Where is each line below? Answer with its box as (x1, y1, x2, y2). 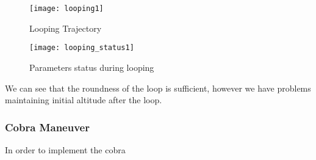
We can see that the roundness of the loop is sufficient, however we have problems (5, 81, 311, 94)
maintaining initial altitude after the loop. (5, 93, 162, 106)
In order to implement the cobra (5, 143, 126, 156)
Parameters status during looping (29, 60, 154, 73)
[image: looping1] (29, 4, 104, 13)
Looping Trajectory (29, 21, 102, 34)
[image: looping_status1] (29, 43, 134, 53)
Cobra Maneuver (5, 119, 90, 134)
